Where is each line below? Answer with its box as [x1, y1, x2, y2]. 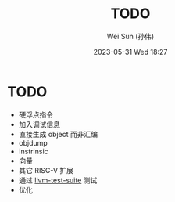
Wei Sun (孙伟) [106, 31, 155, 41]
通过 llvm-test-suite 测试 [18, 175, 98, 185]
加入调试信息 [18, 119, 60, 129]
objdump [18, 138, 48, 147]
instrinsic [18, 146, 48, 156]
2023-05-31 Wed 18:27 [93, 47, 168, 56]
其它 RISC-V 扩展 [18, 165, 74, 175]
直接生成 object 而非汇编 [18, 129, 98, 139]
